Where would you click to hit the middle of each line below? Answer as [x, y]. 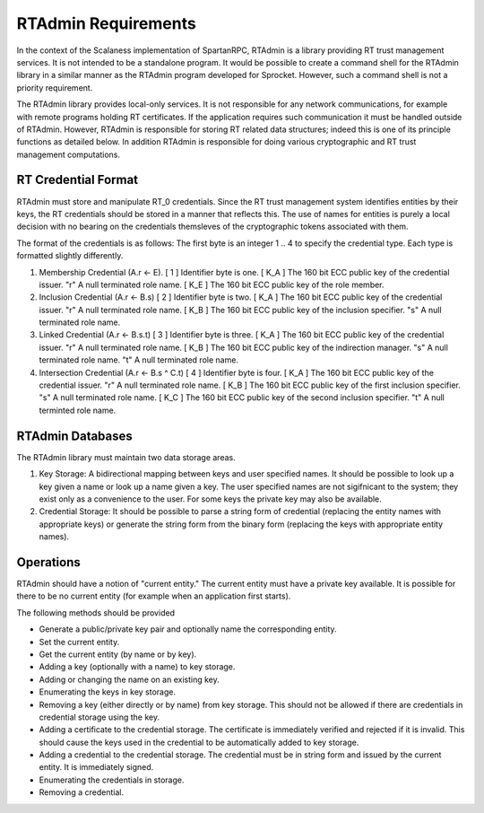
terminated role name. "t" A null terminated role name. [139, 360]
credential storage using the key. [99, 717]
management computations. [69, 154]
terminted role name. [78, 410]
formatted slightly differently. [70, 256]
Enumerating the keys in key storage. [108, 692]
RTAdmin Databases [75, 436]
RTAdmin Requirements [106, 23]
